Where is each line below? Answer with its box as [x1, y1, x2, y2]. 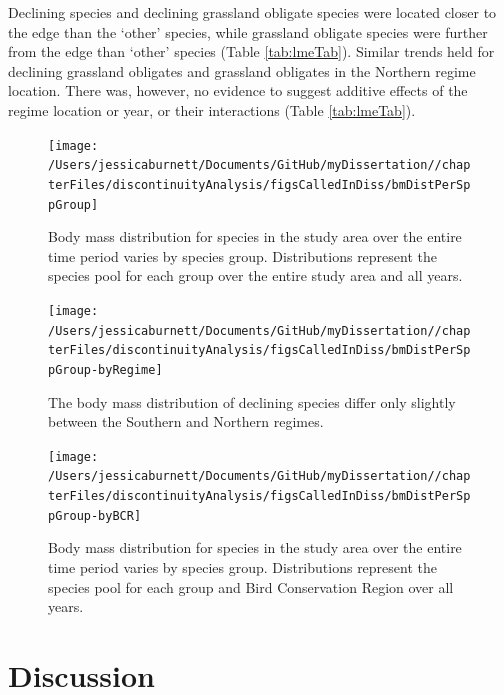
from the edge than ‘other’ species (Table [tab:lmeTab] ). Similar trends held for [8, 41, 495, 62]
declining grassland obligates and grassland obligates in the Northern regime [8, 60, 476, 81]
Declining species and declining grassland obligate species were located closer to [8, 2, 497, 22]
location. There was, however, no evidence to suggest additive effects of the [8, 80, 468, 101]
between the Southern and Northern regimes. [48, 411, 324, 432]
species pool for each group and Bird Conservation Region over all [48, 576, 454, 597]
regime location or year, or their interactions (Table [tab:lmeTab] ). [8, 99, 416, 120]
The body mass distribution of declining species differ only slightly [48, 391, 456, 412]
